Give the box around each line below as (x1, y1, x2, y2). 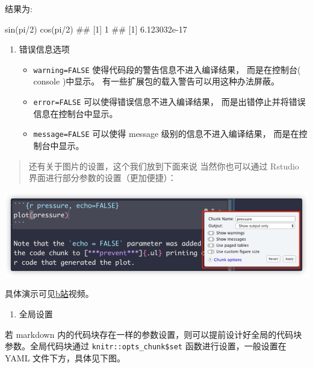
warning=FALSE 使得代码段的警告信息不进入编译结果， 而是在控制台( (33, 63, 301, 75)
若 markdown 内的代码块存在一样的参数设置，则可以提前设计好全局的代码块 (5, 328, 302, 340)
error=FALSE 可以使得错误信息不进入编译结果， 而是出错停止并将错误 (33, 95, 306, 108)
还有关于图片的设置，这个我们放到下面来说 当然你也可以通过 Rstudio (28, 159, 299, 172)
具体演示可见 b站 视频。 (5, 287, 94, 300)
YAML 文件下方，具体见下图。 (5, 351, 126, 364)
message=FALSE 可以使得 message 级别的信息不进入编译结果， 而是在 (33, 127, 299, 140)
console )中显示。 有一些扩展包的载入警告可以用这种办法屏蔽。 (33, 75, 279, 87)
